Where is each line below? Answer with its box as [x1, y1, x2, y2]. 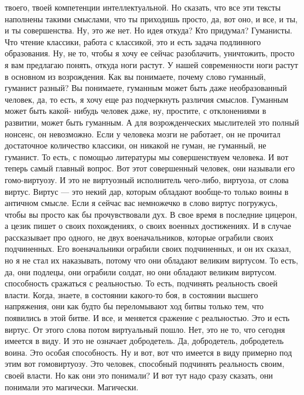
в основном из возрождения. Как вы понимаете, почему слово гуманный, [5, 70, 266, 82]
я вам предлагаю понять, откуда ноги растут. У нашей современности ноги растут [5, 58, 298, 70]
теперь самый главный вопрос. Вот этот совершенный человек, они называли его [5, 162, 295, 174]
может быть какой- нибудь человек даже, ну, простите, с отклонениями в [5, 104, 267, 117]
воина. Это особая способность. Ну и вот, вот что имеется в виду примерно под [5, 346, 292, 358]
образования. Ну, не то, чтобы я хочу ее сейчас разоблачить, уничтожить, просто [5, 47, 295, 59]
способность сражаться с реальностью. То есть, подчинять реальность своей [5, 277, 278, 289]
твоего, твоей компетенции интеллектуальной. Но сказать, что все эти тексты [5, 1, 281, 13]
